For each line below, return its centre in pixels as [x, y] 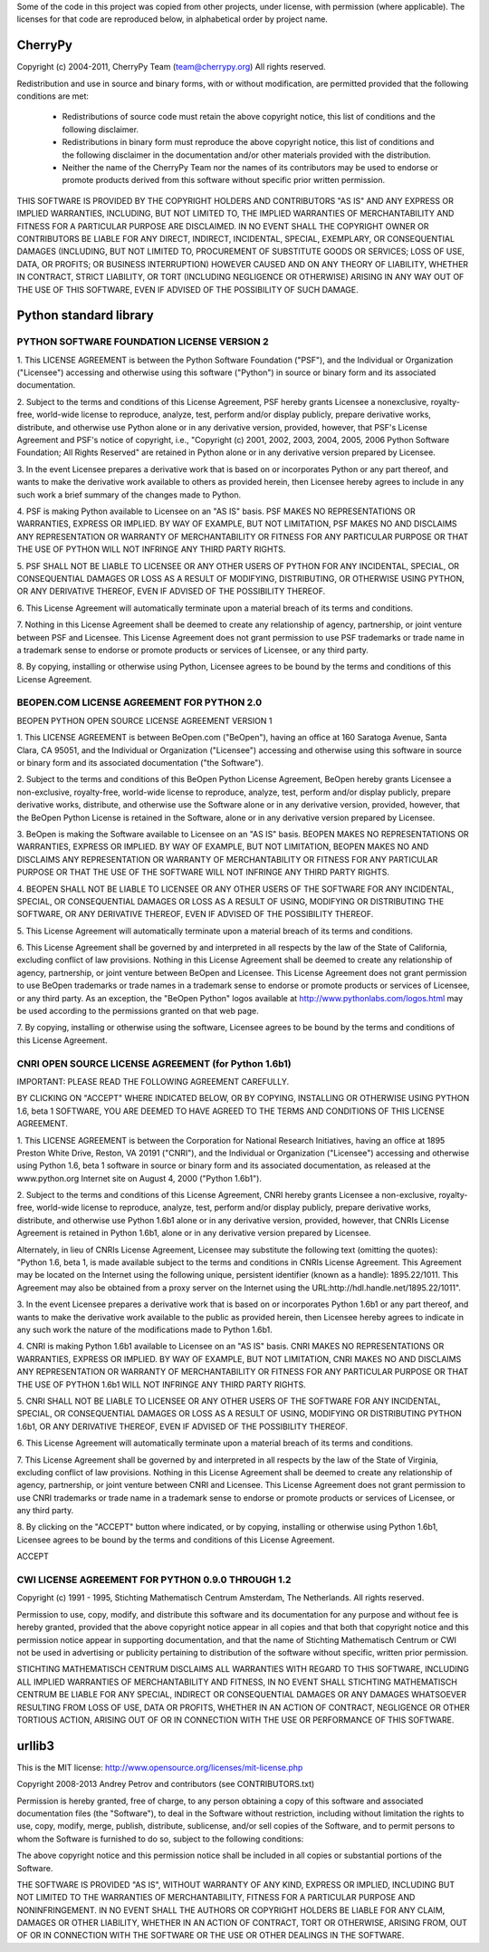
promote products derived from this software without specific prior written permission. [224, 180]
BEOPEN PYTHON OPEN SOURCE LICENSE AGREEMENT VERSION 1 [144, 720]
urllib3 [35, 1746]
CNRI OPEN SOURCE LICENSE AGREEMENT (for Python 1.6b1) [154, 1063]
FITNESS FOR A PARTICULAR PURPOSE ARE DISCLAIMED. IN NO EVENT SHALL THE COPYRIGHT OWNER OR [223, 226]
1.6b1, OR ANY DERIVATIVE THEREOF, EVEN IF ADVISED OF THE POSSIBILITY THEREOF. [182, 1426]
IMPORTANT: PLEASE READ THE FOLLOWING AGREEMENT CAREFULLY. [153, 1081]
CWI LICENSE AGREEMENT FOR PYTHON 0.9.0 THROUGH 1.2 [154, 1580]
